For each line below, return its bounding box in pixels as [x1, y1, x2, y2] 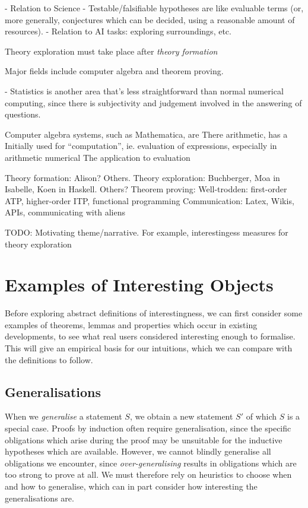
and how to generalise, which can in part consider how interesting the [5, 480, 258, 492]
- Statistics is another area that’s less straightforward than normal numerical [5, 84, 284, 97]
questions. [5, 108, 41, 120]
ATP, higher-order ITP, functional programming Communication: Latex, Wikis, [5, 194, 294, 207]
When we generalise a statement [5, 410, 122, 423]
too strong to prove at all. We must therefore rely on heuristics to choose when [5, 468, 292, 481]
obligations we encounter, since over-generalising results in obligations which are [5, 456, 297, 469]
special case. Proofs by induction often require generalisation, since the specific [5, 421, 291, 434]
